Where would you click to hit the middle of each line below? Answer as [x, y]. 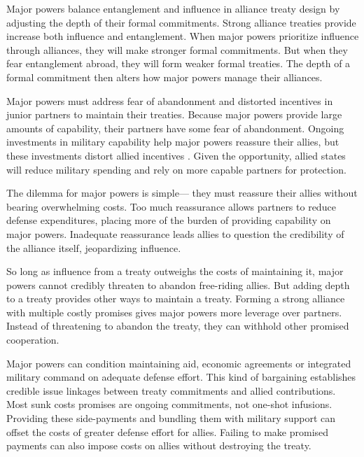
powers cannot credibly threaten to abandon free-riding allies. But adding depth [178, 284]
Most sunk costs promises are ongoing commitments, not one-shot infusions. [169, 404]
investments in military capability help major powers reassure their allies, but [173, 142]
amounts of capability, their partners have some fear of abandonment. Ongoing [175, 128]
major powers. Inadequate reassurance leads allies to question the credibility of [175, 233]
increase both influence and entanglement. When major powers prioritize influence [183, 36]
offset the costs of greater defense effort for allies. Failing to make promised [168, 431]
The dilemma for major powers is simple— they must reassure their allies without [182, 193]
